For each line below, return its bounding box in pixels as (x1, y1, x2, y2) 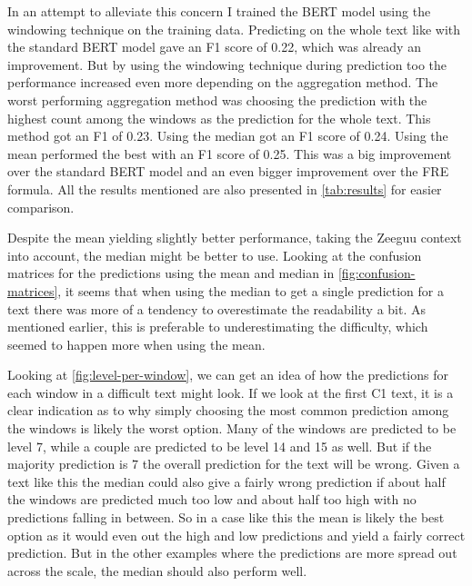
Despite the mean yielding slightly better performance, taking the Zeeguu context (7, 228, 462, 247)
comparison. (7, 197, 75, 216)
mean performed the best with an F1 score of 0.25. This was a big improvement (7, 144, 452, 163)
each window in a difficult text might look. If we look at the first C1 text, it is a (7, 382, 454, 402)
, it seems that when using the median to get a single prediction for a (57, 281, 444, 300)
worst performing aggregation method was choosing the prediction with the (7, 90, 427, 109)
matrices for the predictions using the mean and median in (7, 263, 335, 283)
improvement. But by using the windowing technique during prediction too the (7, 55, 447, 74)
